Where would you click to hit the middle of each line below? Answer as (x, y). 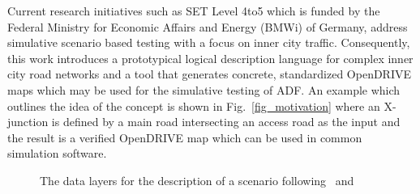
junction (28, 122)
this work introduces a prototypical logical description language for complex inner (210, 58)
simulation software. (57, 153)
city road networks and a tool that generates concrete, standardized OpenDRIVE (210, 74)
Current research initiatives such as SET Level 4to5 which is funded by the (194, 11)
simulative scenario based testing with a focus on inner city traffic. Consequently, (209, 42)
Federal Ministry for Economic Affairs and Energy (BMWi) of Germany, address (208, 26)
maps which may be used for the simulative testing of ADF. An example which (204, 89)
